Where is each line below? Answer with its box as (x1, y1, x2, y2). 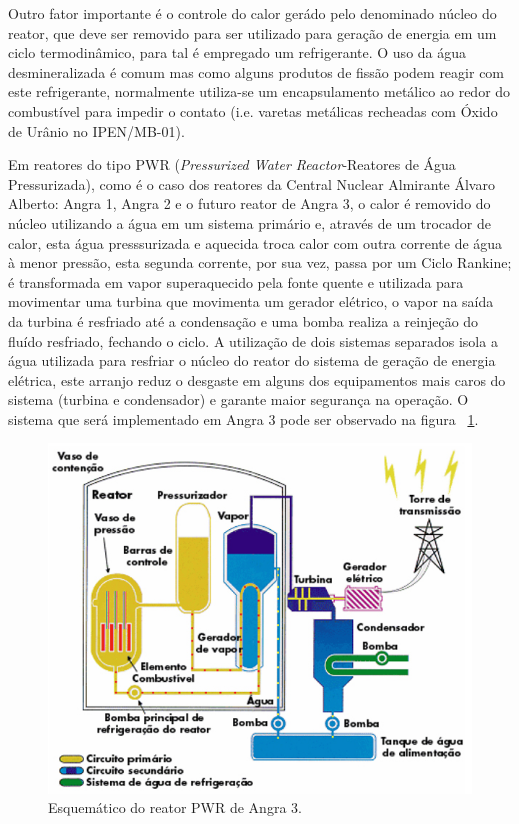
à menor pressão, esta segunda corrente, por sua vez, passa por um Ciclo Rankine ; (8, 252, 512, 273)
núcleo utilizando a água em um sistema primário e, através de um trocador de (8, 212, 491, 233)
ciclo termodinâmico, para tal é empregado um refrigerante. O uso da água (8, 42, 467, 63)
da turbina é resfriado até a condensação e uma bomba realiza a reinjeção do (8, 310, 479, 331)
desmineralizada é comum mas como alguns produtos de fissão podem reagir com (8, 61, 505, 82)
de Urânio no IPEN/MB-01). (8, 120, 185, 141)
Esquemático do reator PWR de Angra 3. (48, 797, 302, 818)
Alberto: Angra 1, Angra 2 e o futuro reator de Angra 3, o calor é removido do (8, 193, 491, 214)
